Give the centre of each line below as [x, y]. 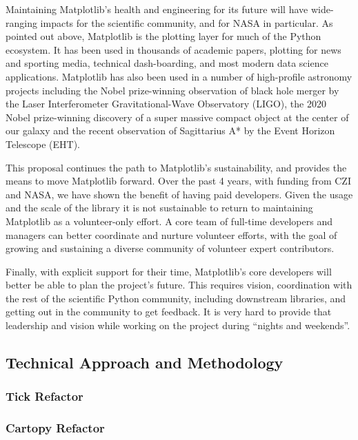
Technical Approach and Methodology [145, 363]
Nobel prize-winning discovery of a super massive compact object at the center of [177, 117]
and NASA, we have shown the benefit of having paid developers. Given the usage [179, 194]
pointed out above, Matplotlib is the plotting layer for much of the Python [163, 36]
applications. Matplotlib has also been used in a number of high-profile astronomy [179, 76]
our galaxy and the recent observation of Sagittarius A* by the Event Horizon [170, 130]
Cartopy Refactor [55, 428]
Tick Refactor [44, 396]
